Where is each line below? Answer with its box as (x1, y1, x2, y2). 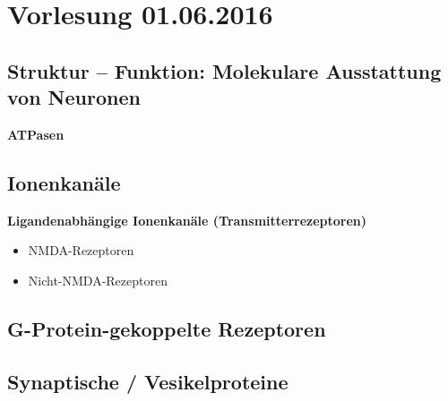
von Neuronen (7, 83, 141, 111)
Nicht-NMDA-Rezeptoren (28, 270, 168, 289)
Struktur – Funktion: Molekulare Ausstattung (7, 56, 442, 84)
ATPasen (7, 124, 65, 143)
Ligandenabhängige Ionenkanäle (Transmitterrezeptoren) (7, 210, 367, 229)
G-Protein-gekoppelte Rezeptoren (7, 314, 326, 342)
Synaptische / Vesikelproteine (7, 367, 289, 395)
